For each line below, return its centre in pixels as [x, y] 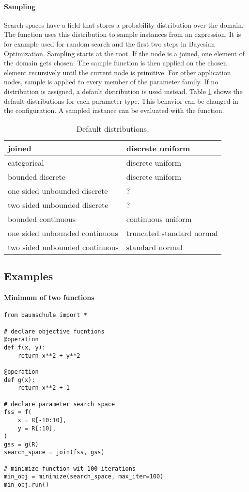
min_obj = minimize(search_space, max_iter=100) [84, 477]
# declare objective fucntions [54, 331]
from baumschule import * [46, 315]
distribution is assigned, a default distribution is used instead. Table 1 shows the [123, 91]
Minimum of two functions [49, 297]
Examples [29, 276]
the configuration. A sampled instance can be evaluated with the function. [114, 110]
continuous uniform [159, 219]
